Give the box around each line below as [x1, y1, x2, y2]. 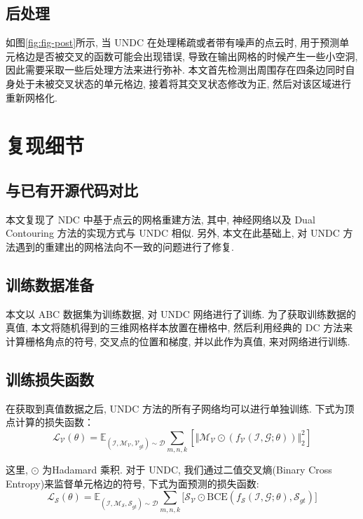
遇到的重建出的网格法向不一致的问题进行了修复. [15, 239, 234, 254]
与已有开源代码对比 [6, 179, 138, 200]
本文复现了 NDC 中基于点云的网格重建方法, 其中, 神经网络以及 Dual [6, 212, 315, 226]
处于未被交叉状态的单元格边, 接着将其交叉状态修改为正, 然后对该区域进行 [15, 76, 352, 90]
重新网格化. [6, 90, 57, 104]
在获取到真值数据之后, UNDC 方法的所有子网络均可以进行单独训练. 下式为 [6, 401, 345, 415]
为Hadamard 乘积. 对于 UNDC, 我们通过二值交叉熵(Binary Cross [42, 462, 332, 477]
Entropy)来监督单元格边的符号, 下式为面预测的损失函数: [6, 476, 259, 490]
